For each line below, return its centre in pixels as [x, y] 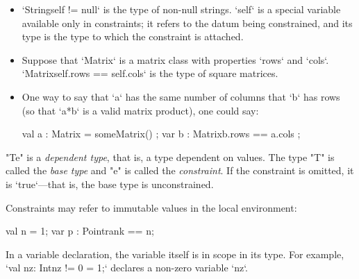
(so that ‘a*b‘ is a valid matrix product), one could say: [140, 110]
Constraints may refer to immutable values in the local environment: [151, 207]
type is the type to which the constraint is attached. [133, 36]
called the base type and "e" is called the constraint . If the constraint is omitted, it [180, 170]
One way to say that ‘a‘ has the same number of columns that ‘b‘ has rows [181, 96]
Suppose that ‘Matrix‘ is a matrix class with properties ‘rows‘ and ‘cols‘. [175, 59]
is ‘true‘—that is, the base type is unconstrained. [110, 184]
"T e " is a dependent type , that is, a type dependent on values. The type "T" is [170, 157]
